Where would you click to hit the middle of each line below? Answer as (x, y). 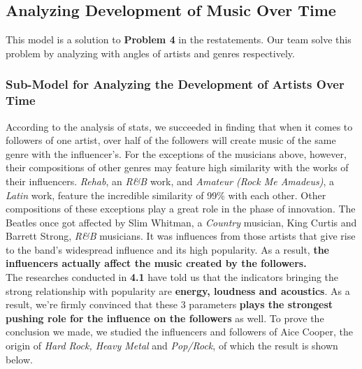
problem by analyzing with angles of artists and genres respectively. (150, 53)
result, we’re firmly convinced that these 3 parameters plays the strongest (169, 304)
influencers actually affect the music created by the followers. (156, 263)
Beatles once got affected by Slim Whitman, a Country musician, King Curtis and (181, 222)
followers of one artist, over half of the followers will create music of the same (171, 140)
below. (19, 359)
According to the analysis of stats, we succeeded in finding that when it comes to (179, 126)
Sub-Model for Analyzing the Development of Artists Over (175, 84)
